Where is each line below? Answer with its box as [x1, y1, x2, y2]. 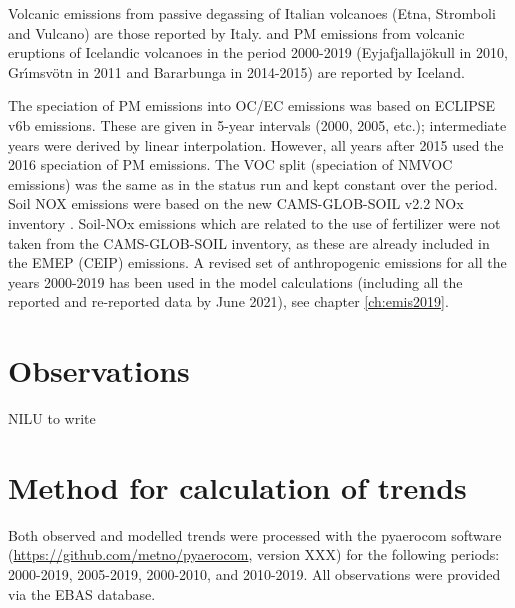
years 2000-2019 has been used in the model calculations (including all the [8, 271, 463, 292]
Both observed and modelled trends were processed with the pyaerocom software [8, 524, 502, 545]
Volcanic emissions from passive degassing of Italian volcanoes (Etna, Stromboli [8, 3, 496, 23]
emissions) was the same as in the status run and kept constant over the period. [8, 173, 498, 194]
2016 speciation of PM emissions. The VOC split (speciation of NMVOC [8, 154, 453, 175]
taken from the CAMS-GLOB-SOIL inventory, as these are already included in [8, 232, 490, 253]
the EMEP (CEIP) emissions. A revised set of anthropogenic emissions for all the [8, 252, 507, 273]
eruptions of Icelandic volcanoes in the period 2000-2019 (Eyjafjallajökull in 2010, [8, 42, 508, 63]
